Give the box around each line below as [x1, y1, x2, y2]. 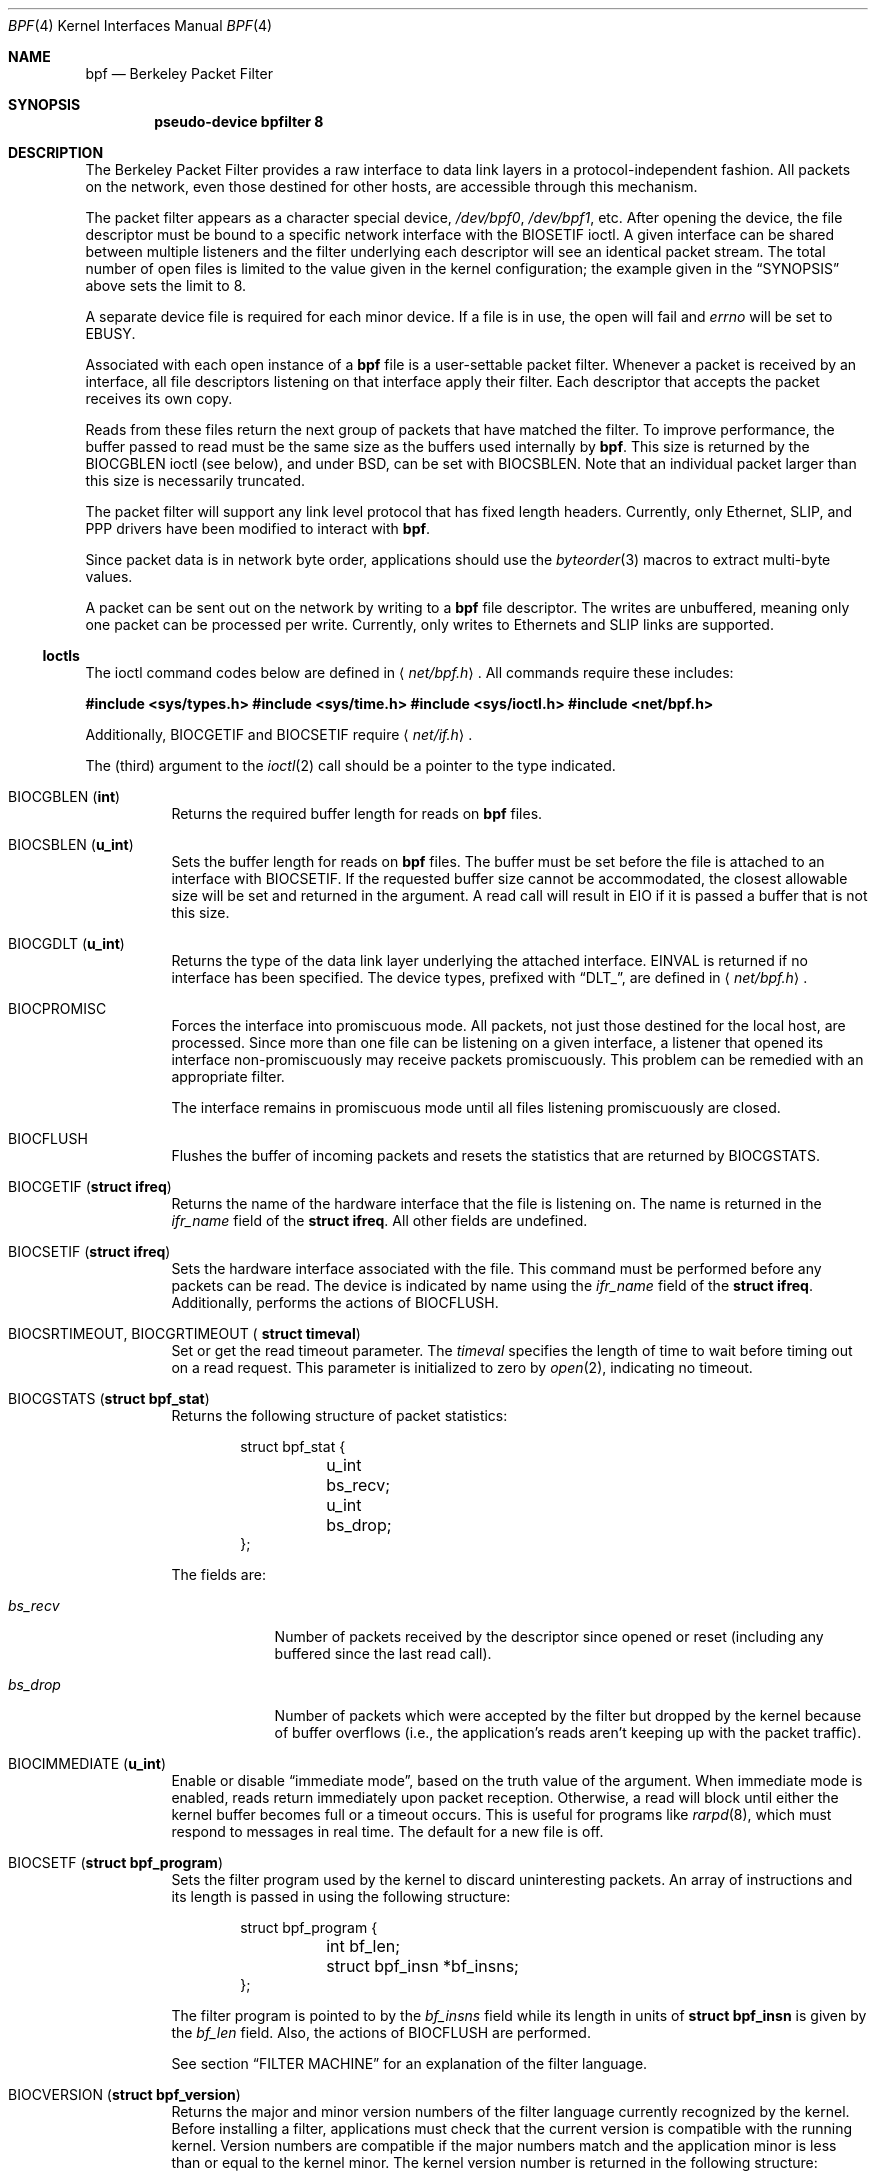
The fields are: [171, 1566, 266, 1583]
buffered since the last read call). [274, 1645, 492, 1662]
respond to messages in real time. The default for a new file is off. [171, 1823, 604, 1840]
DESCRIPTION [8, 144, 104, 161]
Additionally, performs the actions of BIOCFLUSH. [171, 1294, 499, 1311]
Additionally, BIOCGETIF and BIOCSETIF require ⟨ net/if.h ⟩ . [85, 726, 473, 743]
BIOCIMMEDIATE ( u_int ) [8, 1755, 167, 1772]
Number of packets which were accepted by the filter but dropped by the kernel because [274, 1707, 862, 1724]
